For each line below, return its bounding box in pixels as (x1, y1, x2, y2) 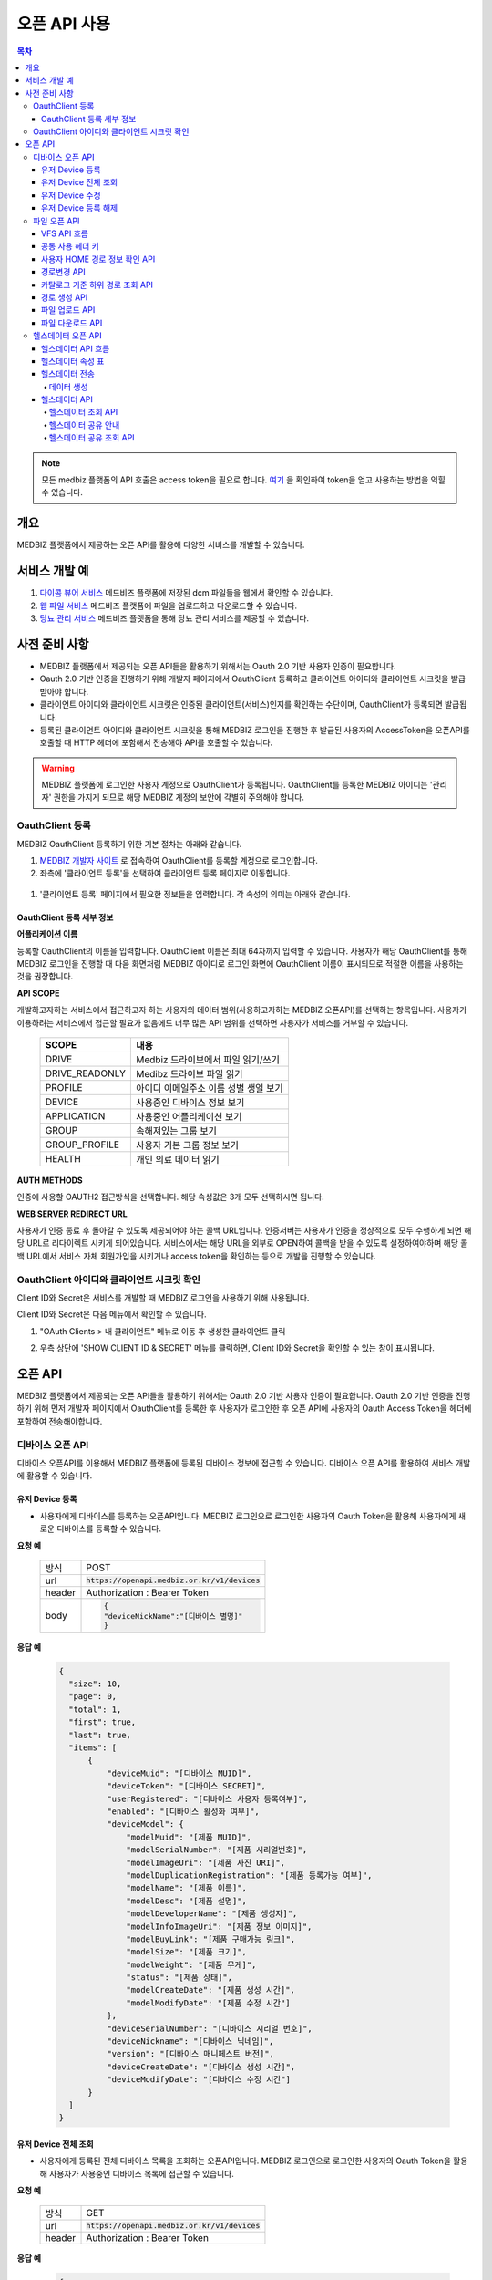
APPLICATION (45, 1109, 106, 1122)
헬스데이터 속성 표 (41, 356, 105, 367)
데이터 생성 (48, 381, 88, 392)
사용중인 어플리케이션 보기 (136, 1110, 242, 1123)
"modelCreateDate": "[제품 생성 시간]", (126, 1985, 296, 1995)
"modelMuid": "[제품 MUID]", (126, 1831, 252, 1842)
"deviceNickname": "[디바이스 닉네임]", (106, 2036, 274, 2047)
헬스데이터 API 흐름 (41, 343, 110, 354)
